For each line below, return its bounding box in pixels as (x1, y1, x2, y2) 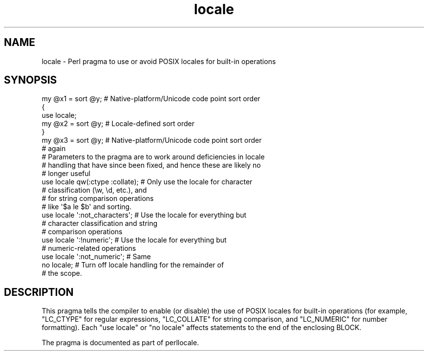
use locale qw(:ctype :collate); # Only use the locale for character (42, 177, 253, 186)
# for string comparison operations (42, 194, 154, 203)
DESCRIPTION (4, 286, 74, 298)
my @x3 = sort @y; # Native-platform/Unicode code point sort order (42, 136, 262, 145)
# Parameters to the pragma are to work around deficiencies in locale (42, 153, 265, 161)
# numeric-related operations (42, 244, 136, 253)
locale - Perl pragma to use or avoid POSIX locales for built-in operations (42, 57, 276, 66)
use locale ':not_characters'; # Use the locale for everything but (42, 211, 247, 220)
